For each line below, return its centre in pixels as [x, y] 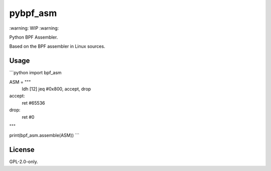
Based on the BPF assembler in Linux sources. [57, 46]
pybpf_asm [33, 13]
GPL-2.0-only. [24, 162]
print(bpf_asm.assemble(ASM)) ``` [44, 135]
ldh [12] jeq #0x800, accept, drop [56, 89]
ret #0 [28, 117]
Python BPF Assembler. [34, 37]
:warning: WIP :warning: [34, 28]
